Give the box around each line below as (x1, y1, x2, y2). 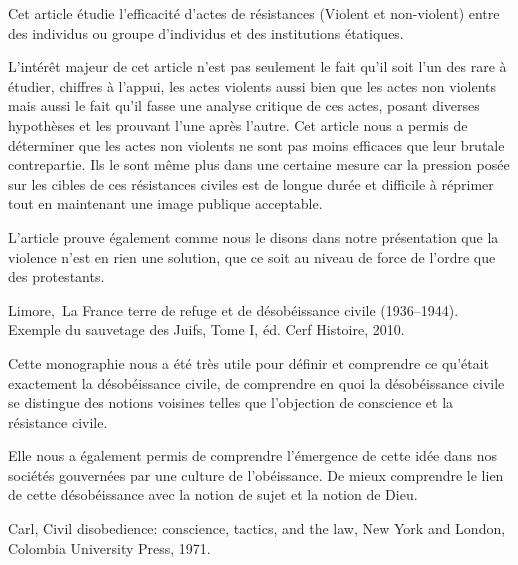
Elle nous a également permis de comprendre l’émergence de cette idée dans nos (8, 445, 498, 466)
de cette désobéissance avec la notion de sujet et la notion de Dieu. (8, 484, 418, 505)
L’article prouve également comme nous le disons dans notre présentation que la (8, 226, 499, 247)
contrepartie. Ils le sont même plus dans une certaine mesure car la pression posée (8, 154, 510, 175)
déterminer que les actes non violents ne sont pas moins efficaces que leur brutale (8, 134, 505, 155)
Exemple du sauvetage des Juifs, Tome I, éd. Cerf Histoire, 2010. (8, 319, 405, 340)
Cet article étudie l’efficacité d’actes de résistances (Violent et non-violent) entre (8, 3, 500, 23)
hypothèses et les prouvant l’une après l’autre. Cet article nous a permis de (8, 114, 468, 135)
